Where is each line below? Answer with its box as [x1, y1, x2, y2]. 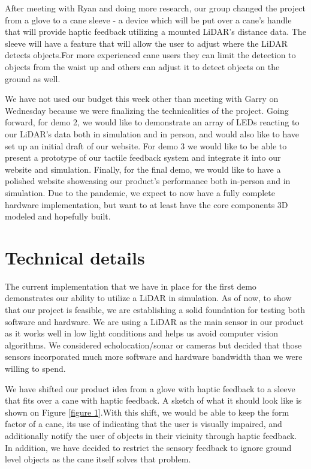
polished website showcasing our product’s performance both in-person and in [5, 175, 291, 187]
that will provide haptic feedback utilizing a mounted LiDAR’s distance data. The [5, 25, 306, 38]
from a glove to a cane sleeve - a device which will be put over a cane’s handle [5, 13, 292, 26]
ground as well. [5, 72, 61, 85]
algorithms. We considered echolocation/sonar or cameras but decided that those [5, 338, 302, 351]
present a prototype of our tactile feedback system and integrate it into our [5, 151, 281, 164]
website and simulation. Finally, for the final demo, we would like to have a [5, 163, 281, 175]
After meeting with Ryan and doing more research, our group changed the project [5, 2, 306, 14]
